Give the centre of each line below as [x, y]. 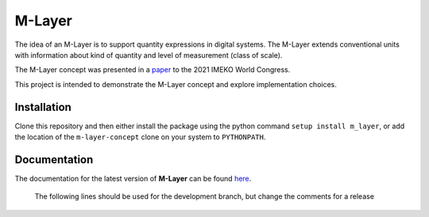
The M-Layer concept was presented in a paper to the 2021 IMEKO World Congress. [153, 70]
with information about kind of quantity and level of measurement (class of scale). [149, 55]
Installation [43, 107]
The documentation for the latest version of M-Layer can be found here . [133, 178]
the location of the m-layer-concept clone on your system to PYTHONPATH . [140, 137]
